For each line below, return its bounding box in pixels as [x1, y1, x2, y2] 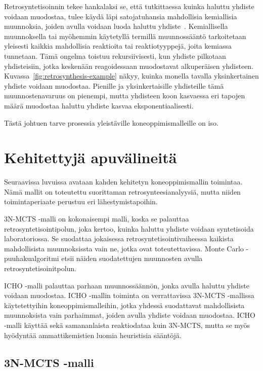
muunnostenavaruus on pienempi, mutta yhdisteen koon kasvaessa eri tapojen [4, 90, 245, 101]
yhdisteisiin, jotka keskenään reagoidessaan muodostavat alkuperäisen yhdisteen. [4, 60, 254, 71]
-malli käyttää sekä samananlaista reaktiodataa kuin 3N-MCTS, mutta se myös [4, 319, 250, 330]
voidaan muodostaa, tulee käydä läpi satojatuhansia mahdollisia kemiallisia [4, 11, 237, 21]
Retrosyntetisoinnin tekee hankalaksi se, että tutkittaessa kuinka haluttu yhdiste [4, 1, 254, 11]
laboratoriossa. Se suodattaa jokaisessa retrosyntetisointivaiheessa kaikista [4, 233, 234, 244]
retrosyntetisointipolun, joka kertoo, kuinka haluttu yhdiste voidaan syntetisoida [4, 223, 254, 234]
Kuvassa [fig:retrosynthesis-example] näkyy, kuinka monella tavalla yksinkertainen [4, 70, 259, 81]
